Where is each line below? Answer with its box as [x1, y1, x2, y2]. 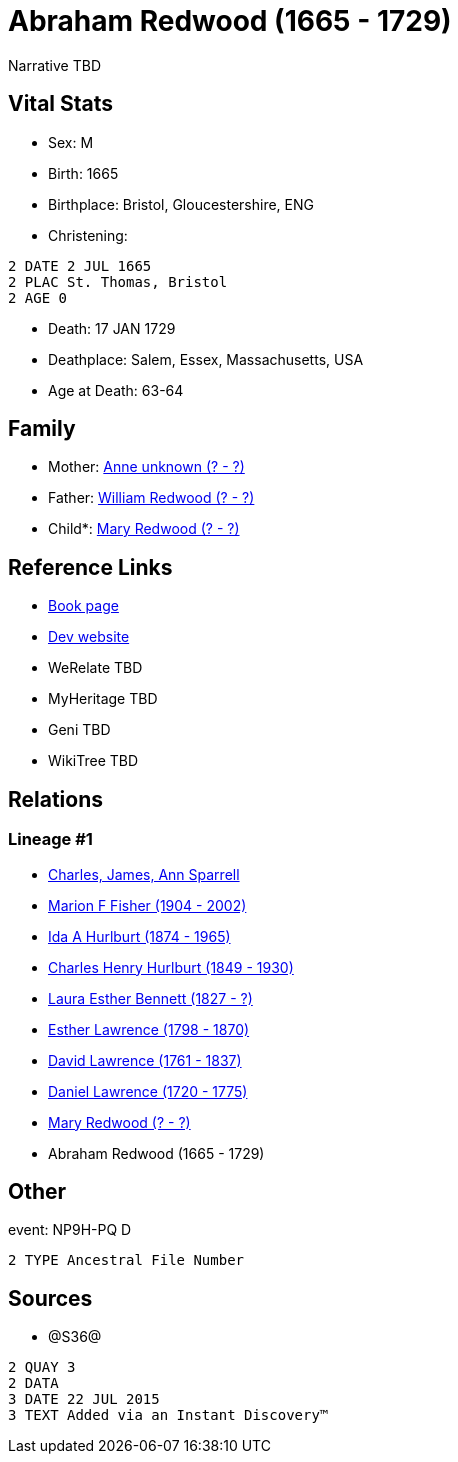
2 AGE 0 [8, 289, 68, 306]
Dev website [48, 628, 130, 646]
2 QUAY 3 [8, 1359, 76, 1376]
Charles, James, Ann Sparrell [48, 865, 240, 883]
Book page [48, 597, 119, 615]
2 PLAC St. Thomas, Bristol [8, 273, 228, 290]
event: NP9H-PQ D [8, 1221, 132, 1239]
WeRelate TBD [48, 659, 143, 677]
